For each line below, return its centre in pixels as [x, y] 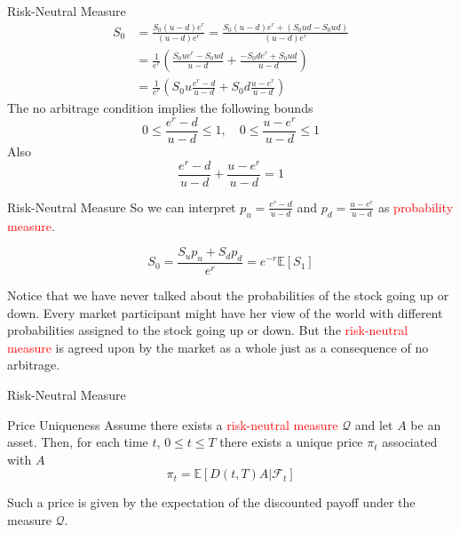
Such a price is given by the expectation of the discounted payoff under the [211, 502]
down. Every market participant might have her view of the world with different [225, 312]
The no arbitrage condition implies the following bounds [160, 108]
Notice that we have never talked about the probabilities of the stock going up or [228, 295]
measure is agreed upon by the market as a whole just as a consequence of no [218, 347]
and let [374, 424]
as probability [416, 207]
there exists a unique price [291, 442]
